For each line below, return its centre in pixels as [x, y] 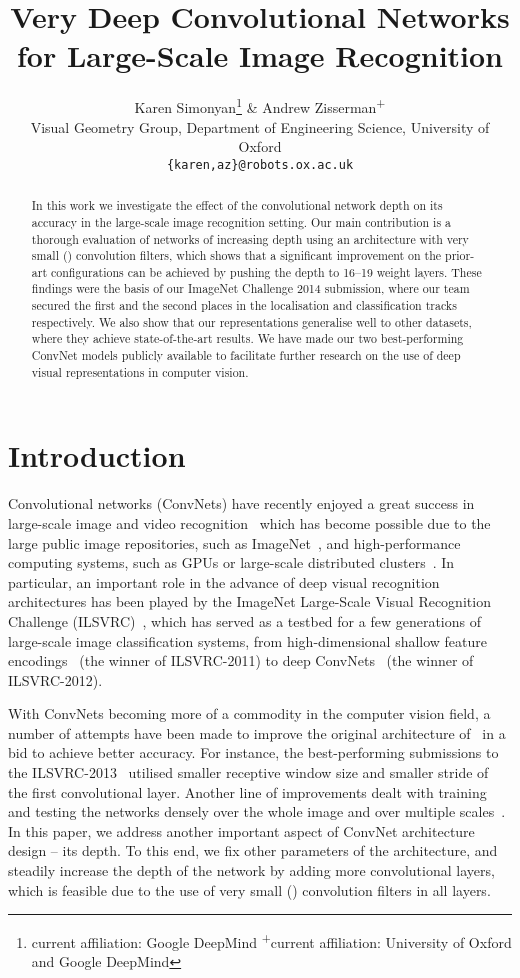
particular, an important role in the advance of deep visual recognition [224, 581]
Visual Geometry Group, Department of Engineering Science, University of [260, 126]
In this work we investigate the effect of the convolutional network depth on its [237, 205]
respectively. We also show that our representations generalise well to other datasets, [251, 321]
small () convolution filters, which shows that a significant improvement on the [236, 255]
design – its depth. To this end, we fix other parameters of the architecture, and [253, 850]
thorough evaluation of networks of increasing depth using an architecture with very [250, 238]
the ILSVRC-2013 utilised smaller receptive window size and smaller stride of [248, 772]
